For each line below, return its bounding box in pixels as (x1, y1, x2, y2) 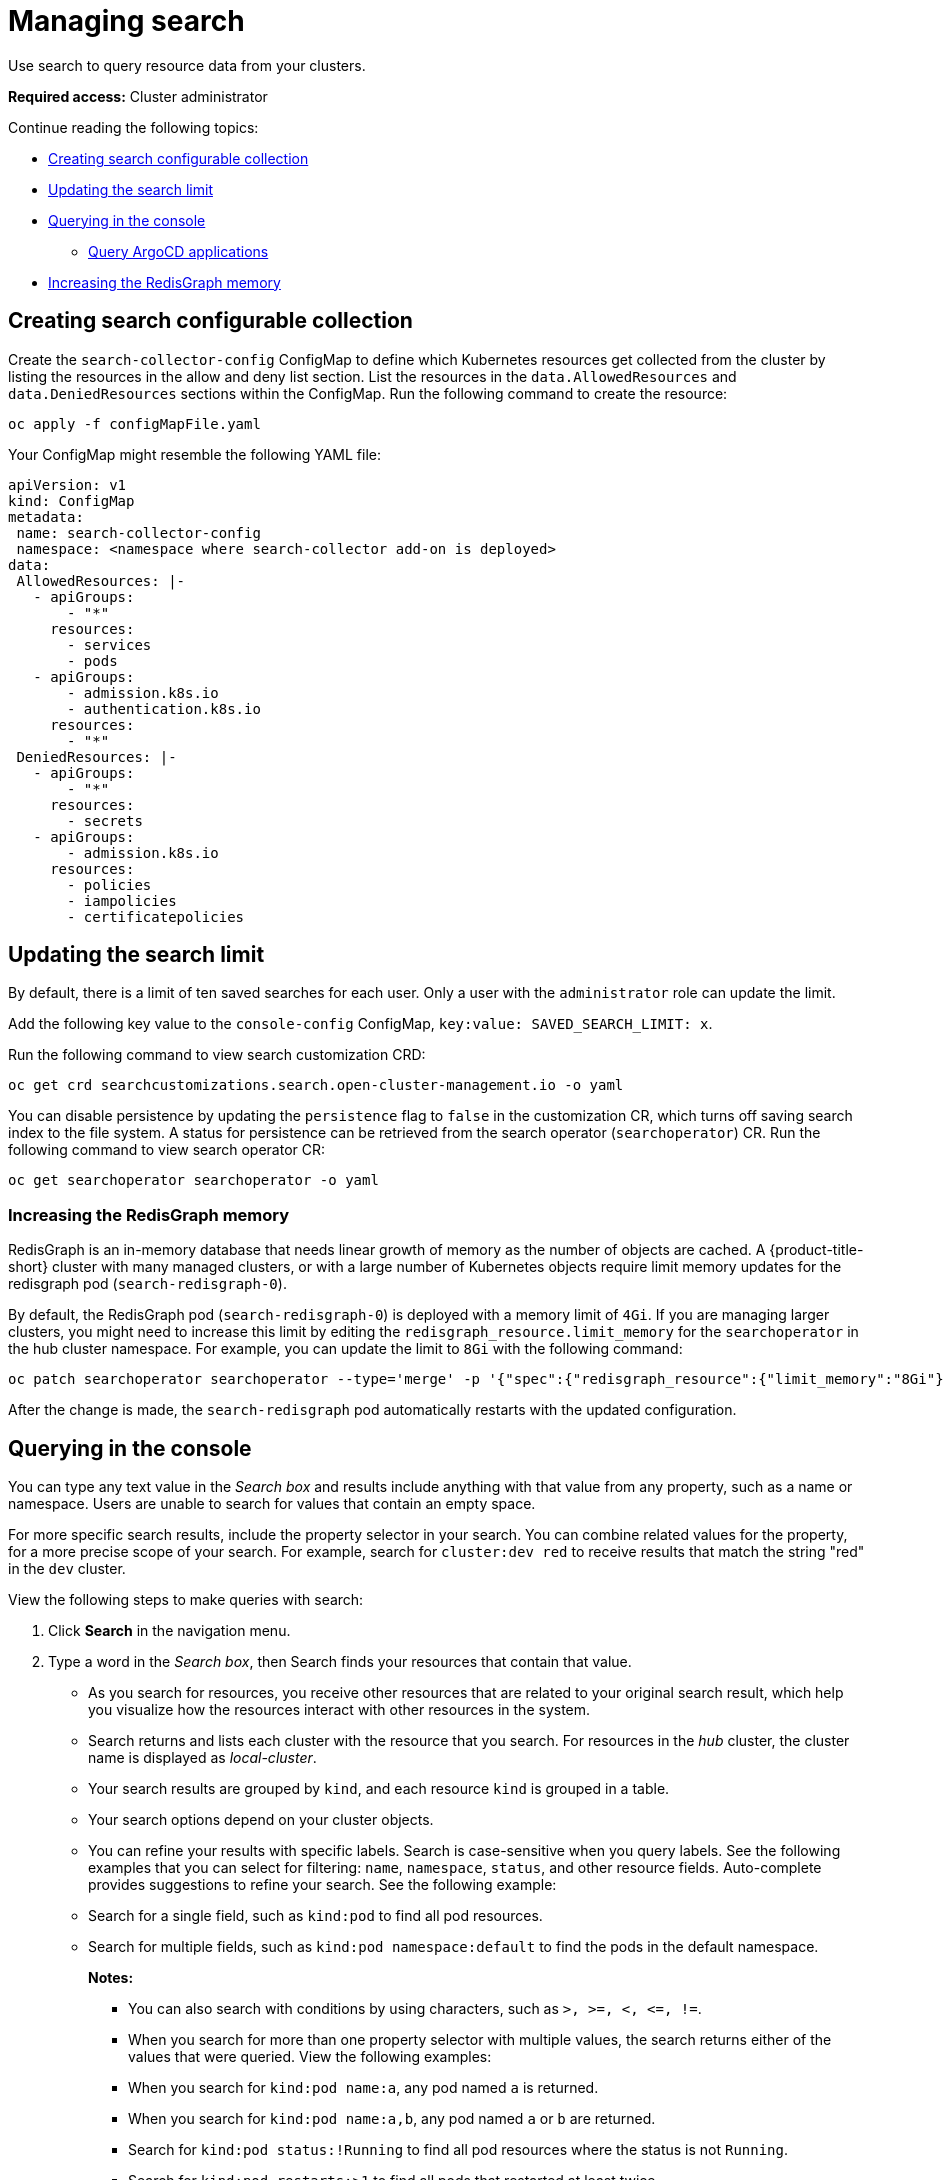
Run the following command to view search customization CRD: (8, 1046, 426, 1064)
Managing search (8, 4, 245, 38)
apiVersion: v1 (8, 476, 127, 493)
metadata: (8, 508, 84, 525)
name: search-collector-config (16, 524, 261, 541)
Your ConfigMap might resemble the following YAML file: (8, 445, 381, 463)
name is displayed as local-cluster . (88, 1749, 317, 1767)
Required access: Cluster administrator (8, 87, 268, 105)
